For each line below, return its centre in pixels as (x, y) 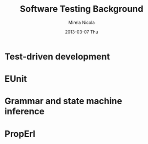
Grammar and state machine (63, 101)
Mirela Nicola (81, 22)
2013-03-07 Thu (82, 32)
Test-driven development (57, 56)
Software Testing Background (82, 9)
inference (25, 112)
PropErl (20, 134)
